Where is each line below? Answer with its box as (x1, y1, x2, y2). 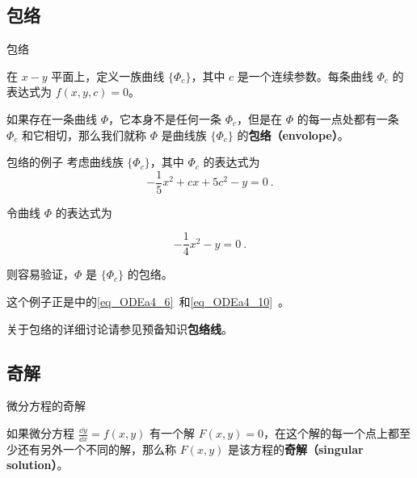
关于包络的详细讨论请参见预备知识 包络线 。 (6, 320, 233, 337)
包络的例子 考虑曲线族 (6, 153, 124, 170)
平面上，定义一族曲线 (51, 67, 165, 84)
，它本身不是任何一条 (108, 110, 222, 127)
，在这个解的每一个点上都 (263, 425, 399, 442)
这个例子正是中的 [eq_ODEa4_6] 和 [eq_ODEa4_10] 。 (6, 293, 290, 310)
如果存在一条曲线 (6, 110, 97, 127)
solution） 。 (6, 456, 69, 473)
